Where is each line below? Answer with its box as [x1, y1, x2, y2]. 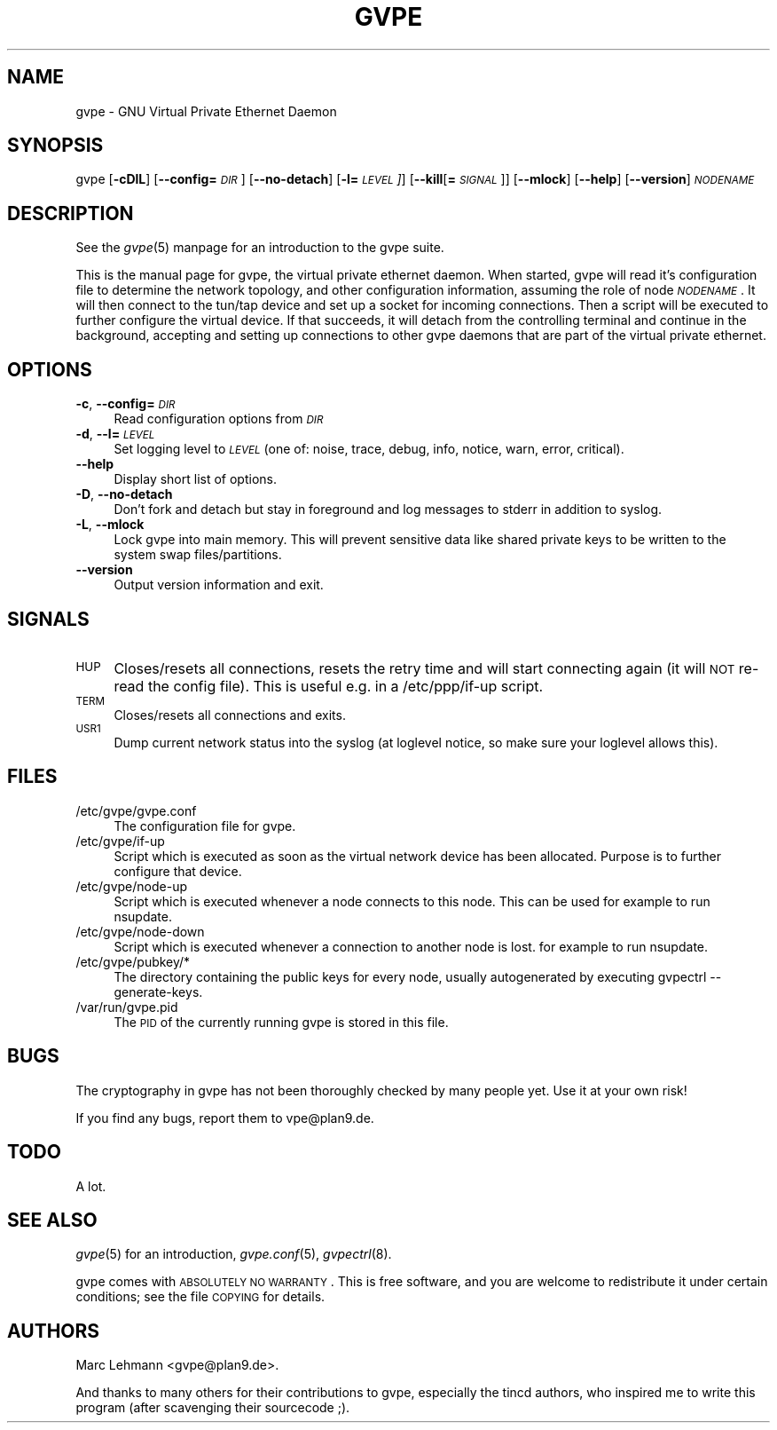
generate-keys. [114, 984, 203, 999]
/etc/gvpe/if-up [75, 833, 165, 849]
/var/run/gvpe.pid [75, 999, 178, 1015]
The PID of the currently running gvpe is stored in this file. [114, 1014, 449, 1030]
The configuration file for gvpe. [114, 818, 296, 834]
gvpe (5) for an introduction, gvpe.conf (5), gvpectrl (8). [75, 1246, 392, 1262]
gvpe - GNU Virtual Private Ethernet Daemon [75, 103, 337, 119]
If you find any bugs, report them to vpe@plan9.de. [75, 1110, 374, 1126]
